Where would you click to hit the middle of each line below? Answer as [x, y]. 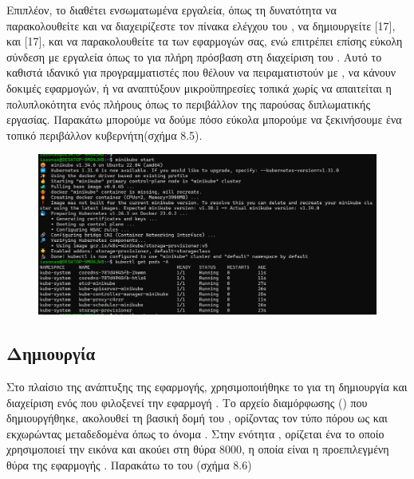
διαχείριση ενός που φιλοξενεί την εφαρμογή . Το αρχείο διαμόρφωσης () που [187, 402]
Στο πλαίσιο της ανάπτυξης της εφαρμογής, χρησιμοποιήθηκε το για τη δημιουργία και [207, 386]
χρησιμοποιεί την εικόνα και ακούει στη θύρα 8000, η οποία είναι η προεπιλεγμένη [198, 449]
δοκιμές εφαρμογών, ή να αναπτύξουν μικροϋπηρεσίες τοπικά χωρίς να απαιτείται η [199, 87]
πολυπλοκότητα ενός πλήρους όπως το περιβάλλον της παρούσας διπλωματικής [188, 103]
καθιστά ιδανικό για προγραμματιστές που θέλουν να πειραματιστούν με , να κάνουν [201, 72]
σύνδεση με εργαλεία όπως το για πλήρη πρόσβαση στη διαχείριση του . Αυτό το [194, 56]
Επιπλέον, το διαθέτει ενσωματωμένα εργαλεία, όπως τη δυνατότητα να [172, 10]
